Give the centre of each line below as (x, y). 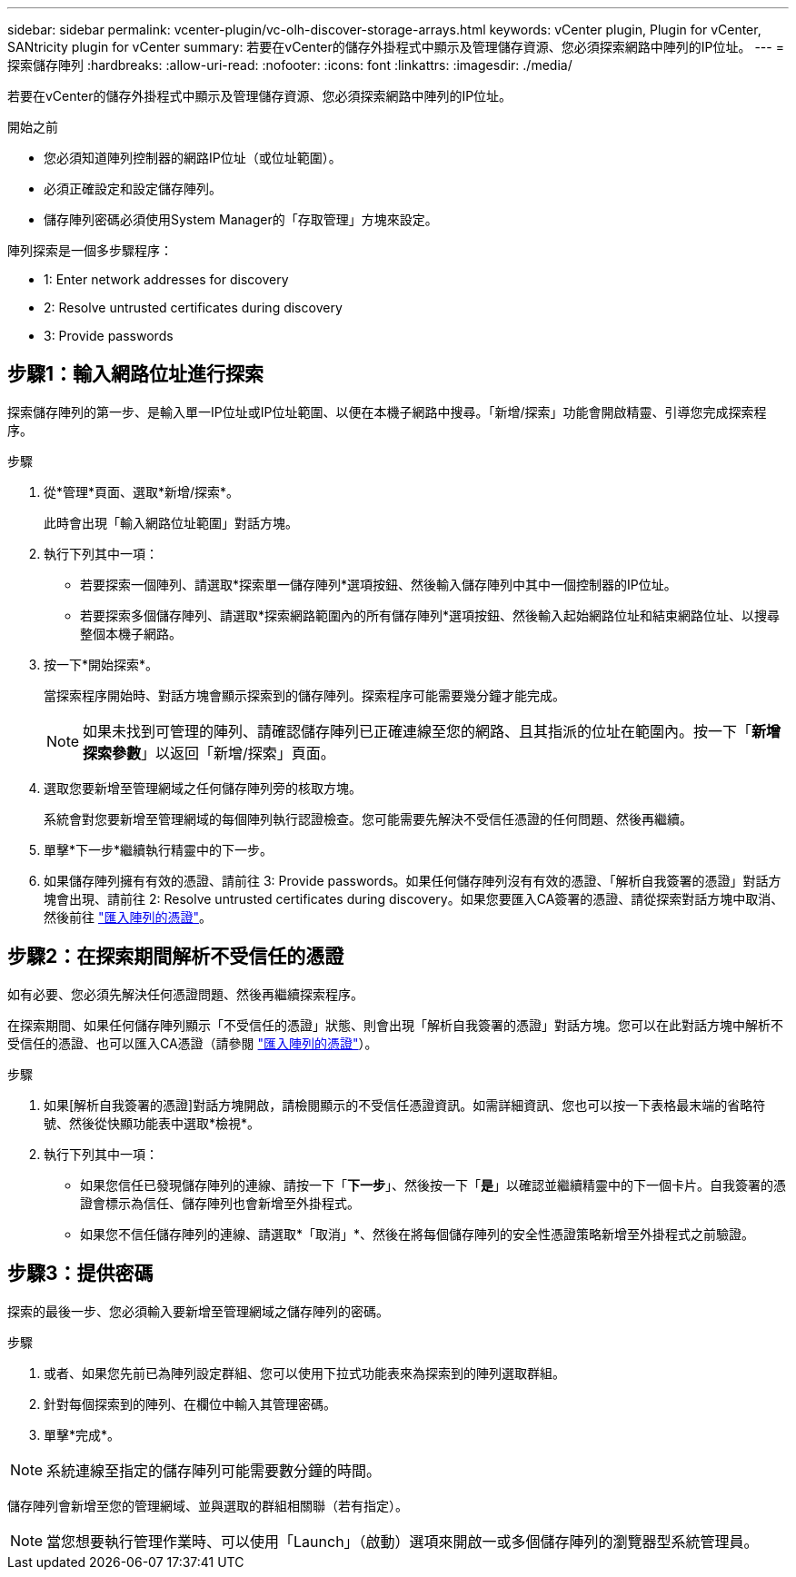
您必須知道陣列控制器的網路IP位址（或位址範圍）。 (193, 158)
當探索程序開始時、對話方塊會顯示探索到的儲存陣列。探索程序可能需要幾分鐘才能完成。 (304, 695)
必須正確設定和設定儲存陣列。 (133, 188)
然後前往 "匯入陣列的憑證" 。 (128, 917)
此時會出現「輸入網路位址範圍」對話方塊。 (171, 522)
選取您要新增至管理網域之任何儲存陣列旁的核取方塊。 (203, 788)
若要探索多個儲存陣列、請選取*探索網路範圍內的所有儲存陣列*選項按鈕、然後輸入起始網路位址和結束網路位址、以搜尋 (430, 615)
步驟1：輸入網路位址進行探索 (136, 374)
